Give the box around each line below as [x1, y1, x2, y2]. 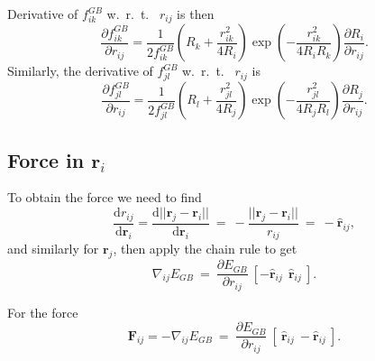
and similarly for [7, 239, 99, 258]
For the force [7, 302, 78, 321]
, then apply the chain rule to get [113, 239, 297, 258]
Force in [7, 145, 85, 173]
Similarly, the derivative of [7, 61, 153, 80]
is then [177, 5, 215, 23]
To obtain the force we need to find [7, 188, 202, 207]
